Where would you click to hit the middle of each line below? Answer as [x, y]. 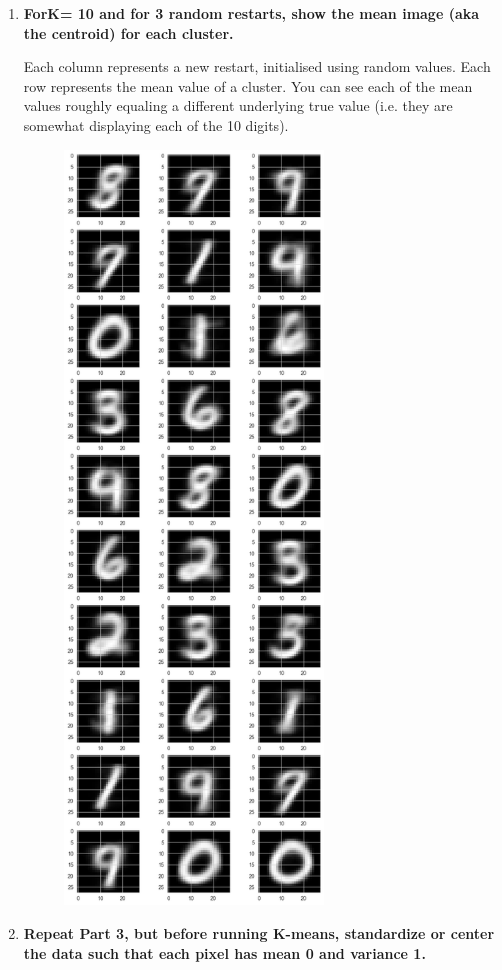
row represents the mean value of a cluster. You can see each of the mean [248, 85]
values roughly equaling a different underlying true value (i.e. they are [238, 105]
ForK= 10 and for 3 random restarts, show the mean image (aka [251, 13]
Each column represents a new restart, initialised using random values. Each [257, 66]
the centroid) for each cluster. [128, 32]
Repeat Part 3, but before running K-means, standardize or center [259, 933]
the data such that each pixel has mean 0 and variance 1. [224, 952]
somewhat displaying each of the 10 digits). [156, 124]
